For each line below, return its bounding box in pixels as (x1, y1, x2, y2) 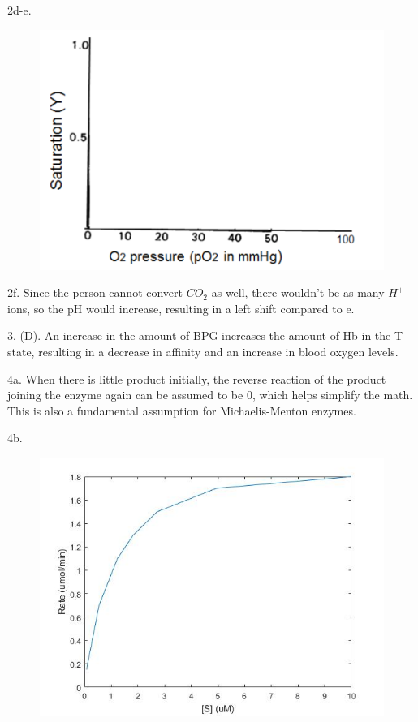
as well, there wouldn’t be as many (211, 284, 385, 301)
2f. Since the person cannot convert (7, 284, 183, 301)
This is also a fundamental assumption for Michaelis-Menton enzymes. (7, 402, 356, 419)
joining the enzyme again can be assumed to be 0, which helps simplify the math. (7, 386, 413, 403)
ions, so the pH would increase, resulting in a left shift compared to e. (7, 299, 355, 316)
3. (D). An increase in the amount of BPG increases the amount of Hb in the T (7, 327, 403, 344)
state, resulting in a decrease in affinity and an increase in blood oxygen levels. (7, 343, 399, 360)
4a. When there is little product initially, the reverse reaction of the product (7, 370, 386, 387)
